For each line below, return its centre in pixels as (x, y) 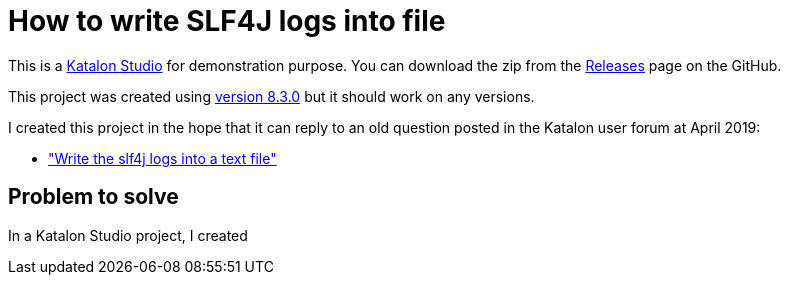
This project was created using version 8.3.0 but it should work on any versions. (271, 96)
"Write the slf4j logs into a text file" (162, 158)
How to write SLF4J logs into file (227, 21)
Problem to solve (93, 197)
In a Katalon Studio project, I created (128, 235)
